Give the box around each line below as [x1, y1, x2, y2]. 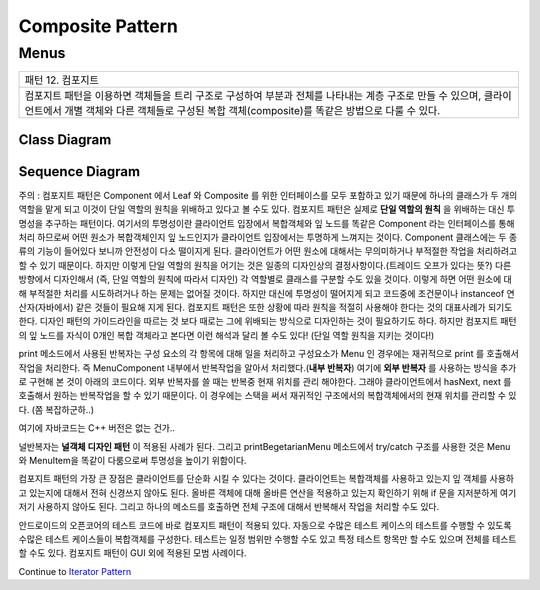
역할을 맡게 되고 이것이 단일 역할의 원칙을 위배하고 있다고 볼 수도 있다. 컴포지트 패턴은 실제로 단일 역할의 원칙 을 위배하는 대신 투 [18, 203, 515, 215]
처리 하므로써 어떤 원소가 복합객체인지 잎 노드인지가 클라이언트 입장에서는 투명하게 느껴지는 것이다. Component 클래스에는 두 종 [18, 231, 518, 244]
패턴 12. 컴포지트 [24, 73, 99, 87]
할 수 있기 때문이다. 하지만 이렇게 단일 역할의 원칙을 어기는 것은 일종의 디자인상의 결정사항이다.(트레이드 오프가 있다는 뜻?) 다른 [18, 259, 512, 271]
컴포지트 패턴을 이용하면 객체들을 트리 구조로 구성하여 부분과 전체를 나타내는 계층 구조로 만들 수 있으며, [24, 89, 482, 103]
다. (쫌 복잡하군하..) [18, 403, 95, 415]
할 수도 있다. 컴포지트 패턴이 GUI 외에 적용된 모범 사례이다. [18, 547, 247, 559]
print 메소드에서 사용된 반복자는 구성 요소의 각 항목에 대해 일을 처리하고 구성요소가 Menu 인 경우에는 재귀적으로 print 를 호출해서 [18, 348, 519, 360]
